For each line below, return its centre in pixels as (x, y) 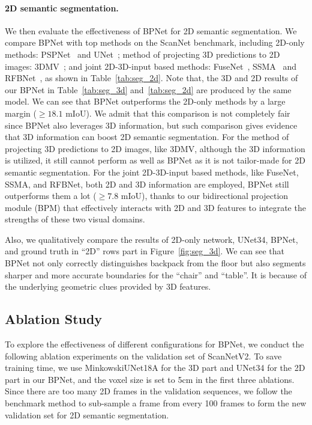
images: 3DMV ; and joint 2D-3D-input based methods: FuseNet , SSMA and (151, 66)
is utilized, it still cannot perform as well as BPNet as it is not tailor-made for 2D (155, 160)
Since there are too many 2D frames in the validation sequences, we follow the (148, 391)
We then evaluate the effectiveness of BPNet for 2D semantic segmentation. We (151, 30)
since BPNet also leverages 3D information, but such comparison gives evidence (151, 125)
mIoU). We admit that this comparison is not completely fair (178, 113)
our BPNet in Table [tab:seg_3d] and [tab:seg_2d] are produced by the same (148, 89)
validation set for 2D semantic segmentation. (87, 414)
